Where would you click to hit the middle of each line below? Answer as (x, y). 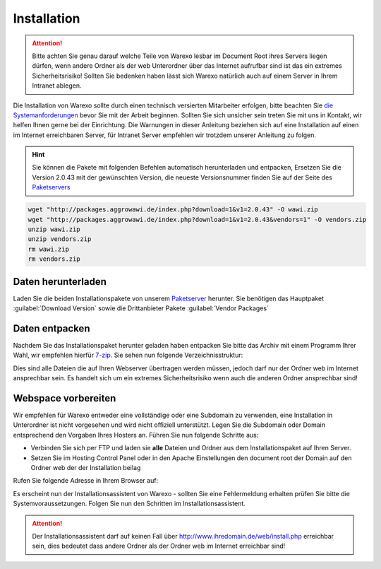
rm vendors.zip (54, 259)
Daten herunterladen (60, 282)
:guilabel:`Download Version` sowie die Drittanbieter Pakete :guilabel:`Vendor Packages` (141, 308)
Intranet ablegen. (57, 86)
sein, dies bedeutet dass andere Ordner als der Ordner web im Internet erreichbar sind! (159, 546)
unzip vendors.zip (60, 239)
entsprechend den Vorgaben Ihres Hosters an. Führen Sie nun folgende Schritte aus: (136, 435)
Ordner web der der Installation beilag (86, 468)
